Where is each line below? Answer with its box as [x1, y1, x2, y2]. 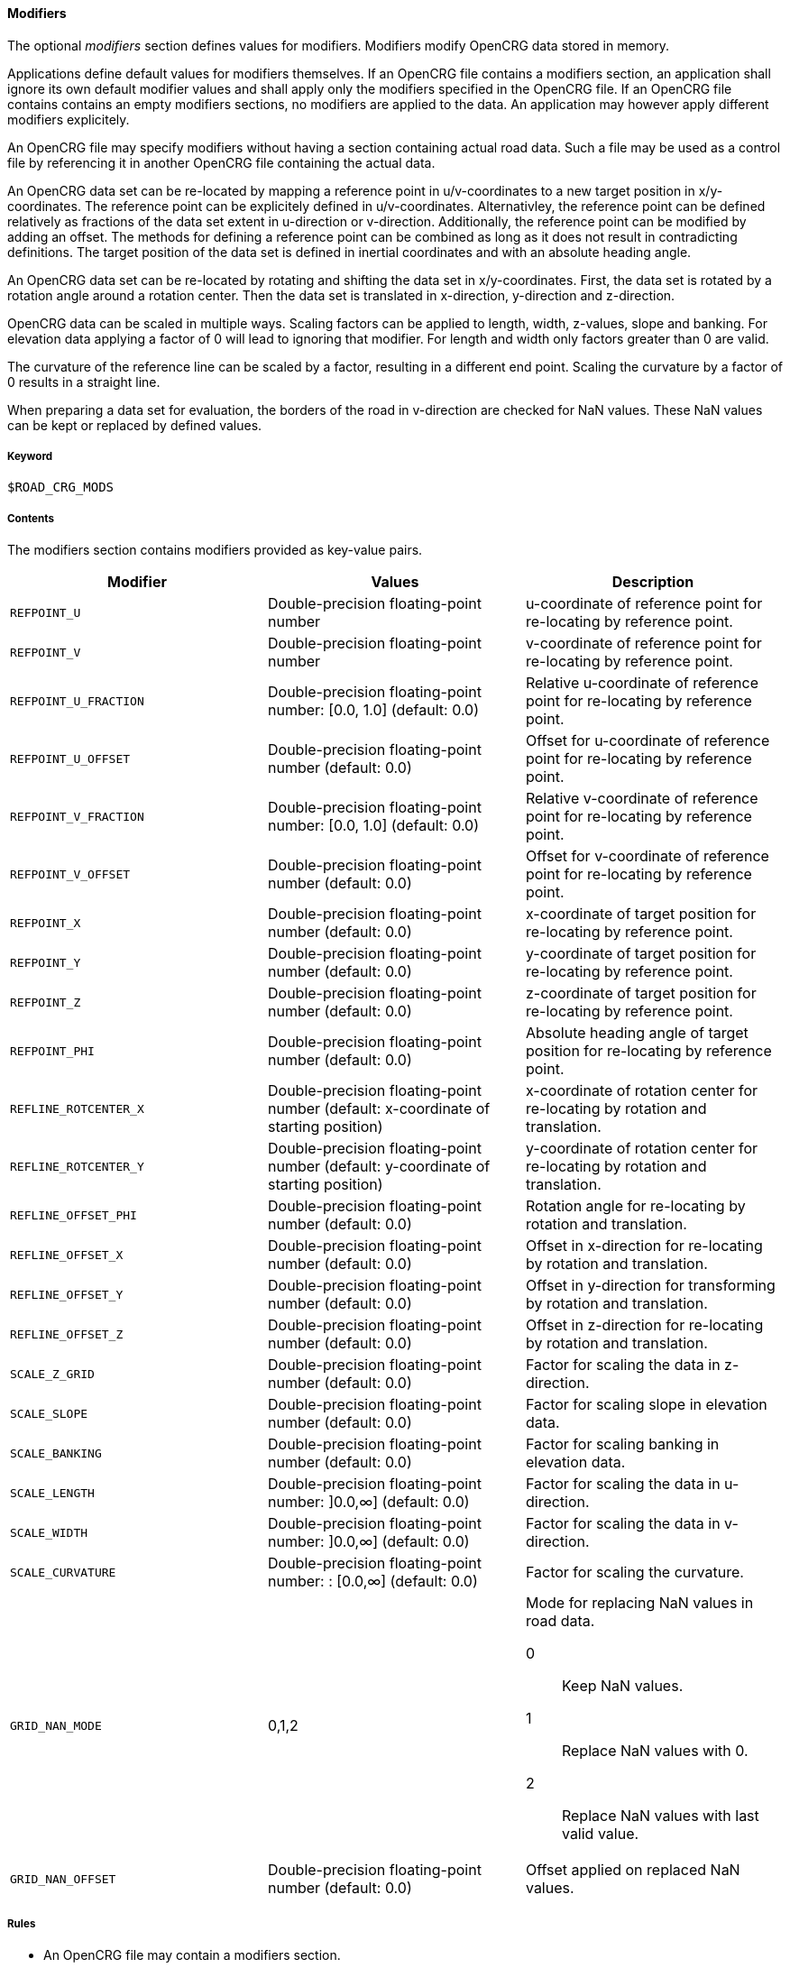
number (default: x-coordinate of [267, 1099, 491, 1118]
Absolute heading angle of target [525, 1024, 749, 1043]
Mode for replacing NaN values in [525, 1594, 754, 1613]
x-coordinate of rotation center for [525, 1081, 758, 1100]
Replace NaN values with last [561, 1807, 759, 1825]
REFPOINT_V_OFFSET [10, 867, 131, 881]
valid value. [561, 1825, 639, 1844]
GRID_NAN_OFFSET [10, 1871, 116, 1886]
